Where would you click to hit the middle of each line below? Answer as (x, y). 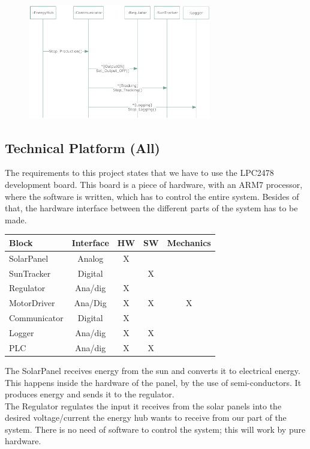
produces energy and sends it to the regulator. (90, 394)
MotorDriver (32, 303)
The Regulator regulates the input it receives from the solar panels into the (143, 405)
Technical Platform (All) (82, 147)
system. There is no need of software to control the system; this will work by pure (155, 429)
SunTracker (30, 273)
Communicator (36, 318)
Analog (91, 258)
